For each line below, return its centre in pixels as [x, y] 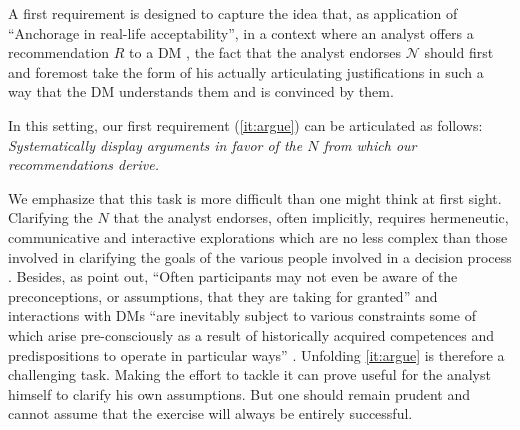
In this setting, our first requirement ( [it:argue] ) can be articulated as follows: [245, 124]
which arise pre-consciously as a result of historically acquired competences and [251, 334]
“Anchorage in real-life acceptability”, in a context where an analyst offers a [241, 32]
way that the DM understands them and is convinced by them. [201, 91]
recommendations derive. [84, 164]
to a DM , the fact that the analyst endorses [265, 52]
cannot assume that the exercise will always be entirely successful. [210, 413]
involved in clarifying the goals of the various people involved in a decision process [260, 256]
